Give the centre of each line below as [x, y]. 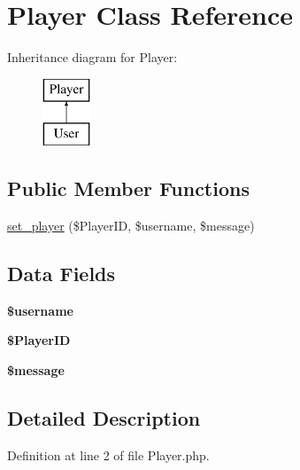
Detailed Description [104, 418]
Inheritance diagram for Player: [92, 57]
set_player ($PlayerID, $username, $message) [131, 226]
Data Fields [62, 274]
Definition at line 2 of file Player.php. [108, 454]
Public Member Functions [128, 188]
